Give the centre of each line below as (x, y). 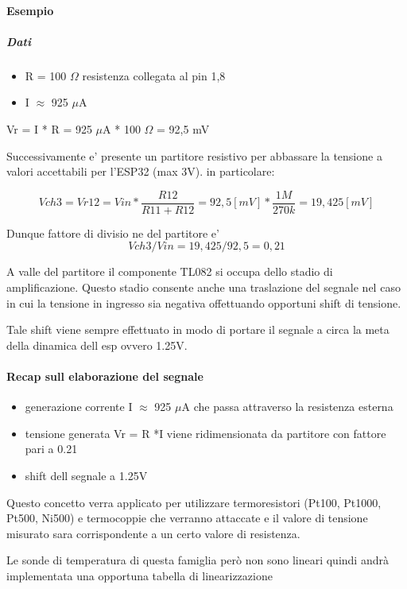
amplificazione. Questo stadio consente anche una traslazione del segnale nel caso (203, 287)
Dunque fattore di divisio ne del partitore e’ (113, 232)
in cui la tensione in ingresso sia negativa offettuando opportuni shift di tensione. (204, 302)
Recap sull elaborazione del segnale (105, 376)
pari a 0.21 (51, 449)
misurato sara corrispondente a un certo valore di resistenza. (153, 533)
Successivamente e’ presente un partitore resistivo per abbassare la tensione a (194, 155)
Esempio (30, 10)
